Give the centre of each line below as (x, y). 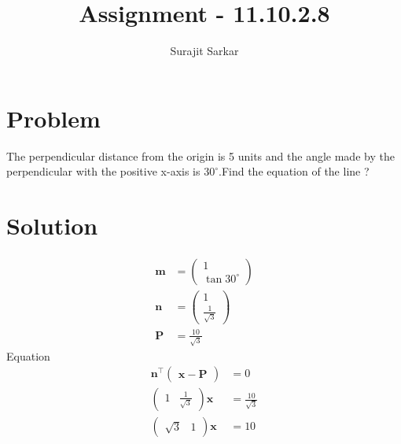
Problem (53, 118)
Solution (52, 226)
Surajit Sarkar (204, 51)
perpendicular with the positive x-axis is (103, 171)
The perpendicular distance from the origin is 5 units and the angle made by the (200, 155)
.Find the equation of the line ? (294, 171)
